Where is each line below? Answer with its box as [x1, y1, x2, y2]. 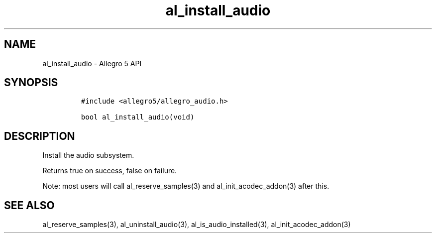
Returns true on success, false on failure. [42, 166, 177, 175]
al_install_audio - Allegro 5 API [42, 59, 142, 68]
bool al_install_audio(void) [81, 113, 195, 121]
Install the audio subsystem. [42, 151, 134, 160]
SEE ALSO [4, 199, 55, 212]
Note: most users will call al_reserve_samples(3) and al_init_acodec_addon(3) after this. [42, 182, 329, 191]
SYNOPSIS [4, 76, 58, 89]
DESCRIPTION [4, 129, 75, 142]
